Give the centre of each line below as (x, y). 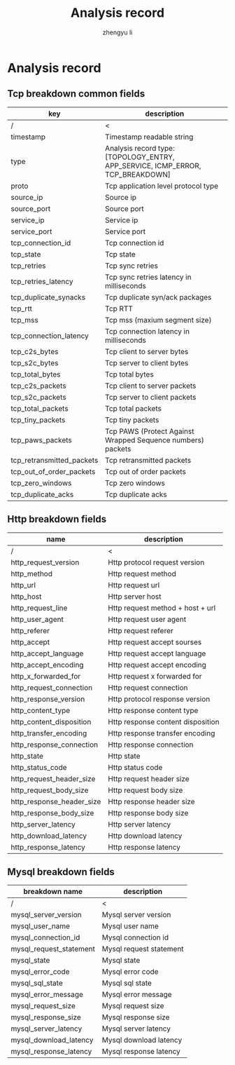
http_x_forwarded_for (46, 676)
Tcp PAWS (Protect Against (149, 431)
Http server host (135, 596)
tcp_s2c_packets (38, 397)
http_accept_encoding (47, 665)
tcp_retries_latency (42, 281)
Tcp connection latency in (147, 331)
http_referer (30, 630)
